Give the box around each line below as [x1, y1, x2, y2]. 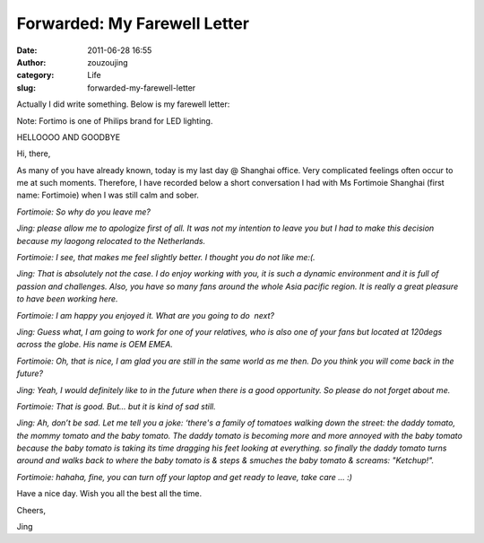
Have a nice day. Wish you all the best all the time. [16, 488, 202, 499]
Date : [16, 45, 38, 56]
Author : [16, 57, 47, 67]
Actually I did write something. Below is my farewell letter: [16, 99, 230, 109]
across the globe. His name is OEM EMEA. [16, 339, 174, 350]
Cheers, [16, 504, 47, 515]
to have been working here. [16, 293, 118, 304]
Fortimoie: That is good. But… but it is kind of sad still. [16, 400, 217, 412]
